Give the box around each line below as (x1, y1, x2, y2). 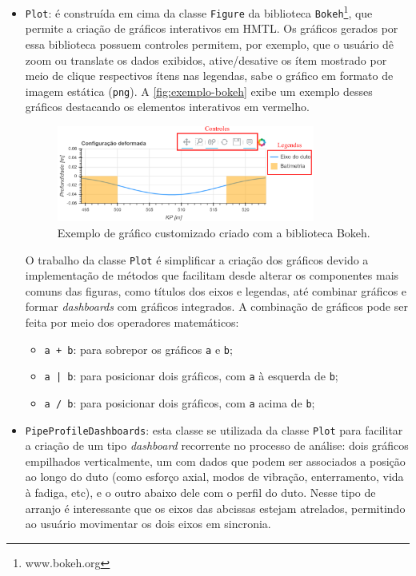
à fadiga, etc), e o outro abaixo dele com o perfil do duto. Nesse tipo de (25, 483, 376, 500)
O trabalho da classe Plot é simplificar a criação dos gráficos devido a (25, 251, 369, 268)
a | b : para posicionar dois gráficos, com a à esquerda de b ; (44, 367, 338, 384)
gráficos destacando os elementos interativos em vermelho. (25, 98, 310, 115)
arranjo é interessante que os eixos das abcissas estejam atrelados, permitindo (25, 499, 406, 516)
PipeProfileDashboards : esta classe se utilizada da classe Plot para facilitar (25, 421, 403, 438)
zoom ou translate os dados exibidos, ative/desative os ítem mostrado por (25, 51, 387, 68)
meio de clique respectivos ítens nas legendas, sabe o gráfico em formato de (25, 67, 394, 84)
